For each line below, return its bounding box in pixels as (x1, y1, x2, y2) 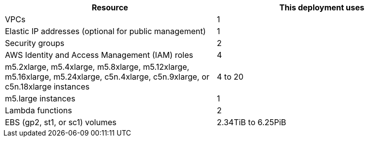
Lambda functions (5, 105, 72, 115)
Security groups (5, 38, 65, 48)
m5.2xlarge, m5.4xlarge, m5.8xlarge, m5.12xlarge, (5, 62, 190, 72)
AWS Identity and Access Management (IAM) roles (5, 50, 193, 60)
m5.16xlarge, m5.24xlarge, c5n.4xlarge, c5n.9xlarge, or (5, 72, 209, 82)
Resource (91, 2, 128, 12)
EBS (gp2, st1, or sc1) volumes (5, 117, 117, 127)
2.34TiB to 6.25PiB (217, 117, 286, 127)
